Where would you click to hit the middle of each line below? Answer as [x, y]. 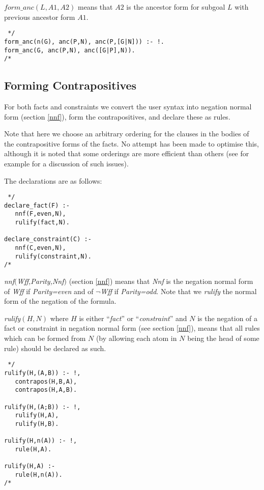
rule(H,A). [33, 449]
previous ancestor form [40, 17]
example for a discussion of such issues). [66, 163]
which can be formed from [45, 338]
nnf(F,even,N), [40, 214]
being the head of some [223, 338]
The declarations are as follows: [53, 180]
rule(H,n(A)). [39, 474]
